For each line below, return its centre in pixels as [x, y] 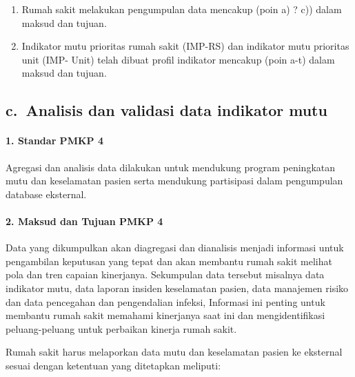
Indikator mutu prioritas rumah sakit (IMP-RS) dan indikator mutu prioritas [185, 46]
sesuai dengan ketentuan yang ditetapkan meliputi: [113, 365]
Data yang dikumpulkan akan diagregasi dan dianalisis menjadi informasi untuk [175, 248]
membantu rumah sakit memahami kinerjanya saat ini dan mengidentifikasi [165, 315]
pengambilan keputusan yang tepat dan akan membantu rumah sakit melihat [169, 261]
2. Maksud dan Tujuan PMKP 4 [84, 221]
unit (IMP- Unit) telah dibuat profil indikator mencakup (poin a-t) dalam [178, 59]
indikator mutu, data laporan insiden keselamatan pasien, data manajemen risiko [177, 288]
